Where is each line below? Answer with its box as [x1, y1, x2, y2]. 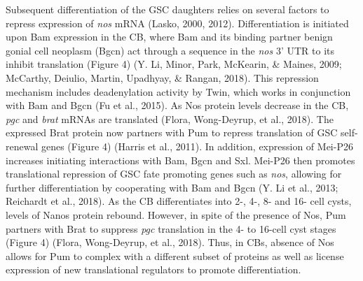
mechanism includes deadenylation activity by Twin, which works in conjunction [6, 84, 351, 99]
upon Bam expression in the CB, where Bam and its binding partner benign [6, 29, 333, 44]
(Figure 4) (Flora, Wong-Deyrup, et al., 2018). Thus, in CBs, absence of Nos [6, 235, 334, 250]
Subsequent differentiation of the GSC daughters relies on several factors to [6, 2, 329, 16]
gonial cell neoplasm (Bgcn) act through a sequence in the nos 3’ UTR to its [6, 43, 334, 57]
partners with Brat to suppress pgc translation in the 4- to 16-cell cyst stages [6, 221, 336, 236]
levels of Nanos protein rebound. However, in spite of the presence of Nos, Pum [6, 207, 346, 222]
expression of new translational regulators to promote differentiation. [6, 262, 301, 277]
